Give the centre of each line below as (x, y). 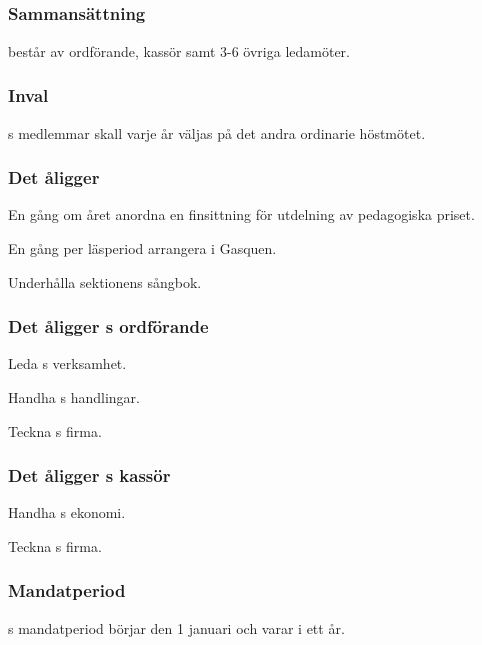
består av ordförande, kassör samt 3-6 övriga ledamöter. (179, 50)
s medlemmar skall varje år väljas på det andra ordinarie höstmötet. (217, 132)
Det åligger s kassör (89, 475)
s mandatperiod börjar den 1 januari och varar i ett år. (176, 627)
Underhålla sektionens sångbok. (105, 281)
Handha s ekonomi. (67, 512)
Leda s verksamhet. (67, 363)
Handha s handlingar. (74, 396)
